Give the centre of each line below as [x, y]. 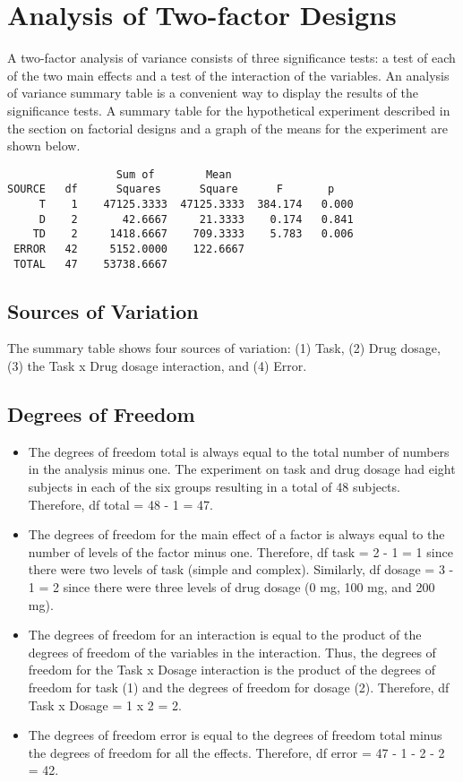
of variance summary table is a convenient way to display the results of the [213, 93]
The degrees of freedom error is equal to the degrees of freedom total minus [235, 735]
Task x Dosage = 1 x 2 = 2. [105, 705]
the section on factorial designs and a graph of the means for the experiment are [228, 128]
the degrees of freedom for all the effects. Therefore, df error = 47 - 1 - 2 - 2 [236, 752]
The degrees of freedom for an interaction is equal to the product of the [225, 635]
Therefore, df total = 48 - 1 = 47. [120, 504]
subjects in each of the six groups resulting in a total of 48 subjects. [214, 487]
